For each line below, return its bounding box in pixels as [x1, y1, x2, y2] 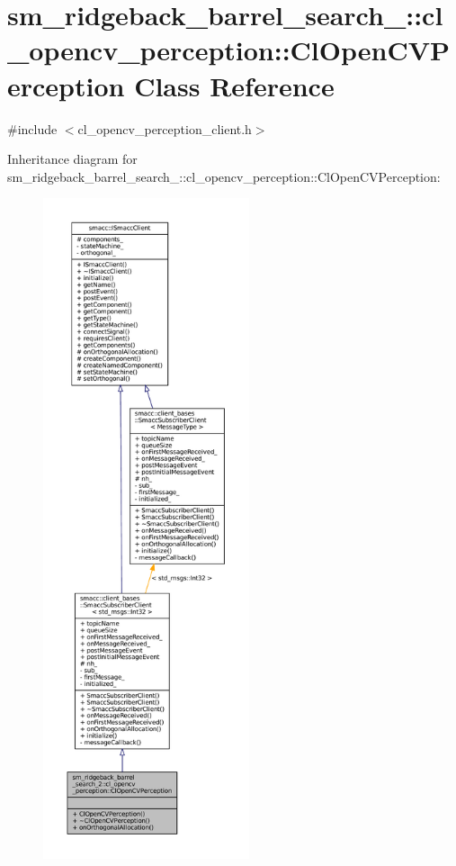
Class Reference [134, 67, 335, 104]
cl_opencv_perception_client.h [77, 119, 252, 138]
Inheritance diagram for [7, 149, 138, 168]
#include [7, 119, 58, 138]
